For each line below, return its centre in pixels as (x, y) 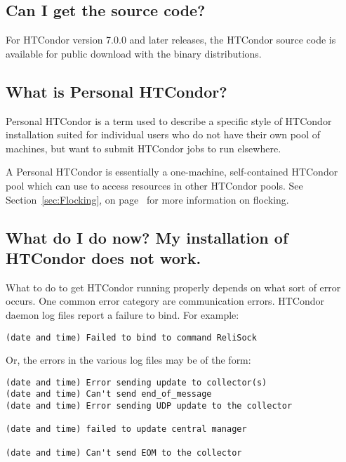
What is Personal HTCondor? (117, 91)
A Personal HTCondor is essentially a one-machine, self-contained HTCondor (172, 172)
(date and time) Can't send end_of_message (109, 394)
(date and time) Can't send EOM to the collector (124, 453)
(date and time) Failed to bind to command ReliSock (131, 337)
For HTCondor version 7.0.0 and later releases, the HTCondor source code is (171, 40)
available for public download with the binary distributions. (134, 53)
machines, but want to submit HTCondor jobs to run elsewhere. (144, 148)
